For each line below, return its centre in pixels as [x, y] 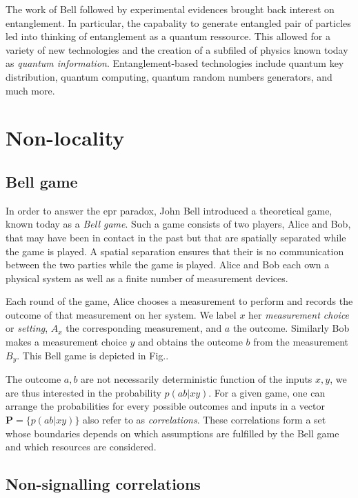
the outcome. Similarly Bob [291, 328]
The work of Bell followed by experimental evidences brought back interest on [170, 9]
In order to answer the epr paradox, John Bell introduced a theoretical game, [169, 210]
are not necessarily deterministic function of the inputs [197, 379]
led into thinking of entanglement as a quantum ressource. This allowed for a [168, 36]
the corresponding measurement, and [144, 328]
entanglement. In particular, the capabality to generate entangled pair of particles [178, 22]
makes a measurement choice [66, 342]
